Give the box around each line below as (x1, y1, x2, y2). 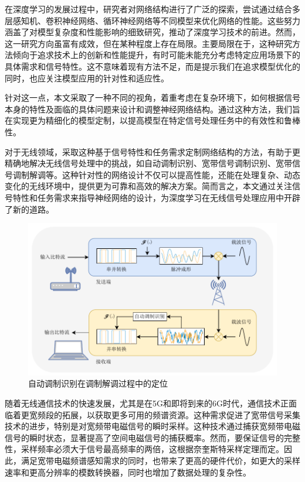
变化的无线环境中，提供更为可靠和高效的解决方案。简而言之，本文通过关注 (5, 180, 292, 192)
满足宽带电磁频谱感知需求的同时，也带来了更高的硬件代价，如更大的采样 (21, 454, 300, 466)
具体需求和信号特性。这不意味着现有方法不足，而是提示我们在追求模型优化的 (5, 60, 300, 72)
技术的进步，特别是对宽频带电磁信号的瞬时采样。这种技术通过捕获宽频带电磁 (5, 420, 300, 432)
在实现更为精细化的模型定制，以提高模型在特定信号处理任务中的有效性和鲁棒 (5, 114, 300, 127)
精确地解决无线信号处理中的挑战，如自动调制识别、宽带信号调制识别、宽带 (5, 157, 292, 169)
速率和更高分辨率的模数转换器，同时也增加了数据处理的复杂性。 (5, 466, 251, 478)
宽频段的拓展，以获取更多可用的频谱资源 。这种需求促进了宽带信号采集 (29, 408, 300, 421)
